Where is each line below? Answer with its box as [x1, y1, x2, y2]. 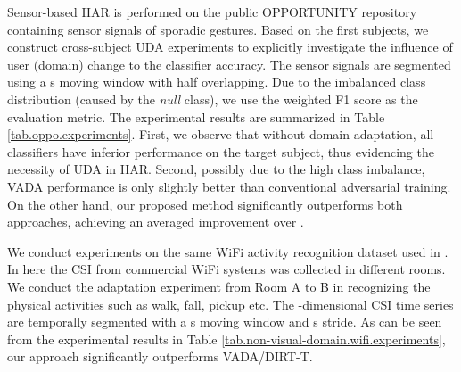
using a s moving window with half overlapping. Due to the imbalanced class [7, 72, 426, 91]
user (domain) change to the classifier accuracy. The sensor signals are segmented [7, 54, 451, 73]
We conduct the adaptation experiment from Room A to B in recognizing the [7, 277, 431, 295]
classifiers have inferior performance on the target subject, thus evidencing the [7, 142, 434, 161]
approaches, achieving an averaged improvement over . [7, 212, 304, 231]
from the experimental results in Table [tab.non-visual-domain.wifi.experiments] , [7, 329, 446, 348]
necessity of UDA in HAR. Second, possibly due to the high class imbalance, [7, 160, 425, 178]
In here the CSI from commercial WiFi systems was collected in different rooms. [7, 260, 446, 278]
